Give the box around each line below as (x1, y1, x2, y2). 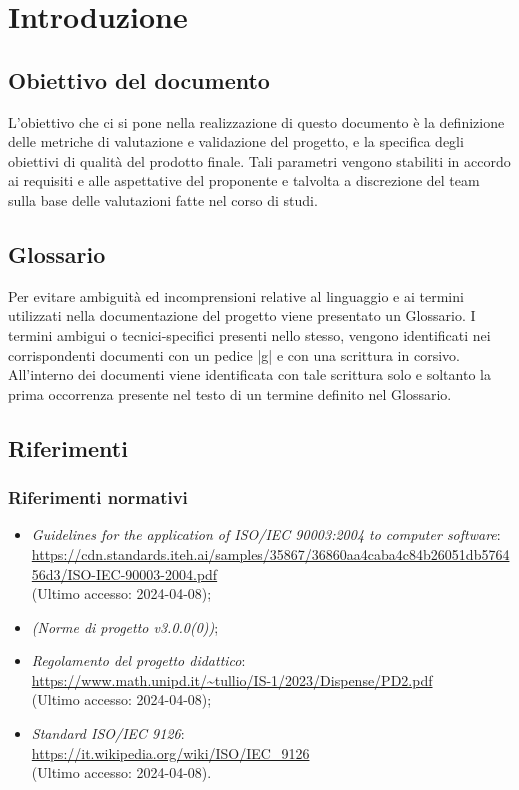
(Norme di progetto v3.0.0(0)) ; (31, 616, 219, 637)
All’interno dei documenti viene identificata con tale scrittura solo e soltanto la (8, 364, 491, 385)
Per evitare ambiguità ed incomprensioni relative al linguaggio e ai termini (8, 285, 464, 306)
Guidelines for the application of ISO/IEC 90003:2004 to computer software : (31, 524, 501, 545)
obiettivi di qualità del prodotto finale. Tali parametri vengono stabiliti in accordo (8, 150, 511, 171)
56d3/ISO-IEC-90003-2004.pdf (31, 563, 218, 584)
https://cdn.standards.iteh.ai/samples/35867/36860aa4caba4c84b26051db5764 (31, 543, 510, 564)
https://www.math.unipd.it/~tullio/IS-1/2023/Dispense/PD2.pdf (31, 669, 433, 690)
